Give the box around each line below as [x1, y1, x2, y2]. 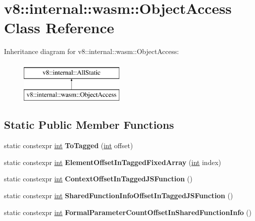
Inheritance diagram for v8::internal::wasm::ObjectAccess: [4, 46, 179, 56]
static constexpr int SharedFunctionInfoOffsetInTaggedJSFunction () [4, 190, 233, 201]
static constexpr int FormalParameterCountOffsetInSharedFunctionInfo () [4, 207, 252, 217]
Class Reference [4, 17, 114, 38]
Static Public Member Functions [4, 117, 174, 132]
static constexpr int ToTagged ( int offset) [4, 140, 133, 151]
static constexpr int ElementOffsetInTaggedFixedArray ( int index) [4, 157, 221, 167]
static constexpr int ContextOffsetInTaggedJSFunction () [4, 173, 193, 184]
